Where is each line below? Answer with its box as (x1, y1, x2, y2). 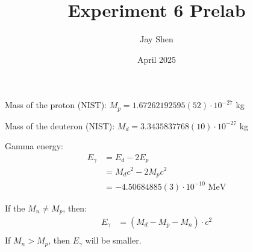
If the (5, 201, 25, 214)
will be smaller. (85, 234, 142, 247)
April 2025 (137, 53, 176, 65)
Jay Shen (140, 33, 173, 45)
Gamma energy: (5, 140, 63, 152)
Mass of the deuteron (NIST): (5, 119, 115, 132)
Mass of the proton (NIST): (5, 99, 107, 111)
